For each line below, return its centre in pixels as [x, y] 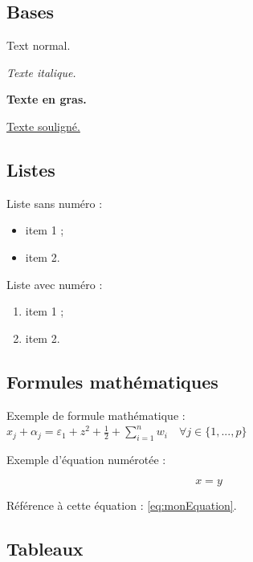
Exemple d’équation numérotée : [86, 459]
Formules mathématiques [112, 381]
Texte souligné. [43, 126]
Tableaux [45, 548]
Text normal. [39, 45]
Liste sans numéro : [55, 203]
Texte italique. [41, 72]
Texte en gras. [47, 99]
